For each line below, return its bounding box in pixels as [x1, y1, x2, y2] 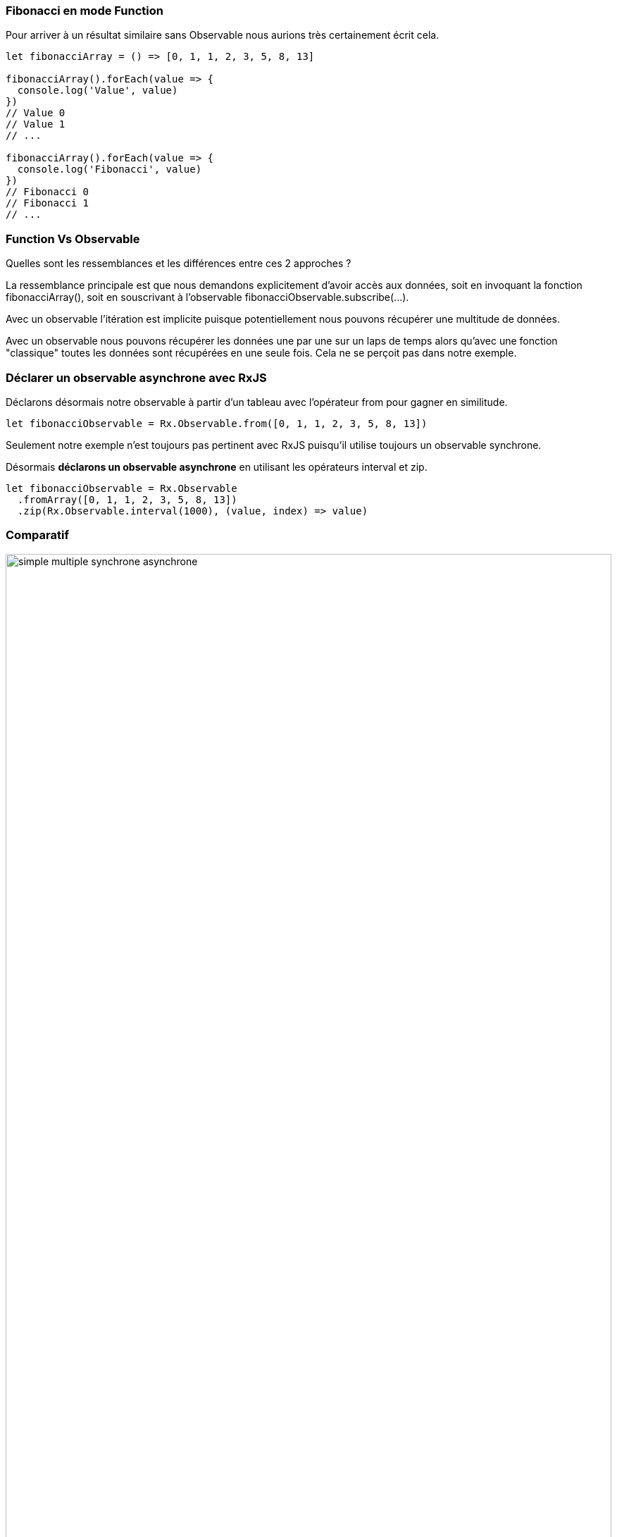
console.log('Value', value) [17, 85, 178, 97]
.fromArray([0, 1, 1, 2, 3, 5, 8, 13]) [17, 493, 237, 505]
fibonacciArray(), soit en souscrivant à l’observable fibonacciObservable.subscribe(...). [6, 291, 409, 304]
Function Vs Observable [6, 231, 140, 246]
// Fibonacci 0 [6, 186, 89, 198]
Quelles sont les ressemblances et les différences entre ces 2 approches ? [6, 257, 351, 270]
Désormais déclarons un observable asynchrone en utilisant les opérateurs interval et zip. [6, 460, 428, 473]
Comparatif [6, 528, 69, 543]
